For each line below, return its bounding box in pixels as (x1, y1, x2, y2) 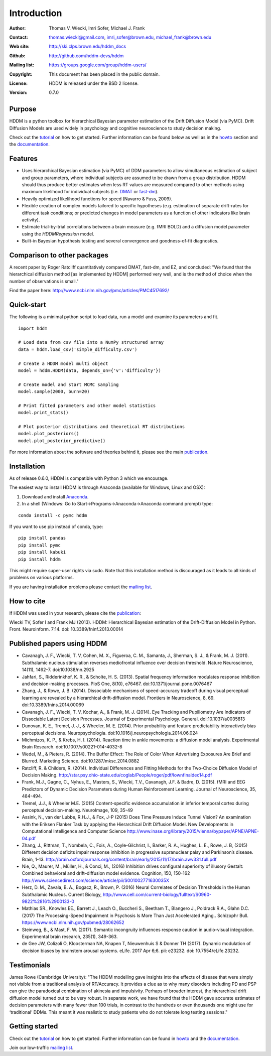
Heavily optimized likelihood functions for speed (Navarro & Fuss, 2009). (22, 196, 173, 202)
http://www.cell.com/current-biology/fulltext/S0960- (102, 891, 212, 897)
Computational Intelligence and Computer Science (22, 828, 126, 834)
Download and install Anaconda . (22, 493, 89, 499)
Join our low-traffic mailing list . (9, 1044, 74, 1050)
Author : (9, 25, 26, 31)
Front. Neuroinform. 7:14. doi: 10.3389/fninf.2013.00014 (9, 626, 123, 632)
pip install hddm (18, 556, 61, 562)
